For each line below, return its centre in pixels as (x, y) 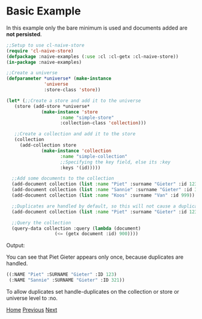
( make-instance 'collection (76, 151)
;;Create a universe (32, 73)
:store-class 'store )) (72, 90)
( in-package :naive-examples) (44, 62)
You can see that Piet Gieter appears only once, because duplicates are (95, 257)
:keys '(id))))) (80, 168)
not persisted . (24, 34)
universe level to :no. (32, 298)
